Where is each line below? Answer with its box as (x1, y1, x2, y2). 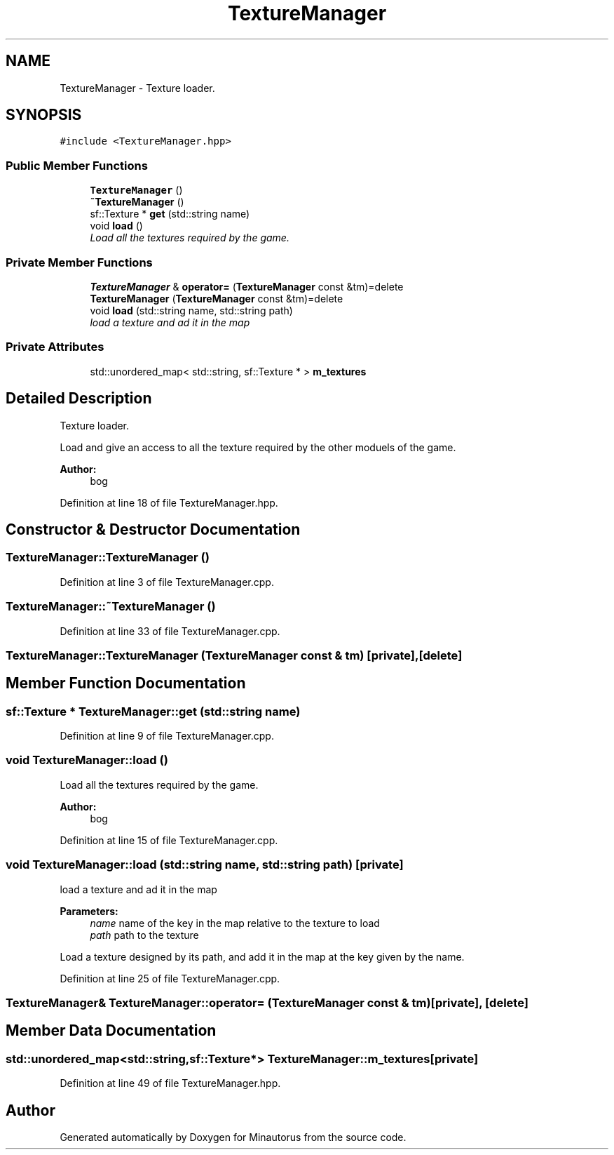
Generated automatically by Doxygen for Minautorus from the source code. (60, 1131, 407, 1144)
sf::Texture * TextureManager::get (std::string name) (6, 704, 301, 719)
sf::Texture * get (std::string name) (90, 208, 250, 220)
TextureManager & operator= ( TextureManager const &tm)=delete (90, 280, 404, 293)
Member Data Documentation (6, 1022, 217, 1040)
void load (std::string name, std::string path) (90, 304, 293, 316)
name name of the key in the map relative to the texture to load (90, 916, 380, 929)
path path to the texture (90, 928, 199, 941)
